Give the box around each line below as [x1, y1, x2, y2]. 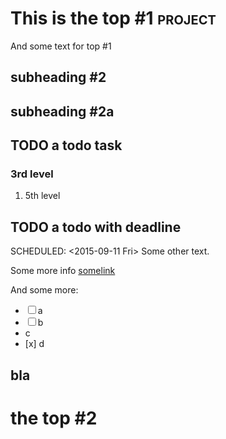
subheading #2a [10, 103, 115, 120]
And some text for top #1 [10, 40, 112, 52]
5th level [24, 190, 61, 202]
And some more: [10, 284, 79, 296]
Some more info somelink [10, 265, 116, 277]
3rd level [10, 167, 54, 181]
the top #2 [10, 407, 98, 429]
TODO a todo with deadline [10, 218, 182, 236]
